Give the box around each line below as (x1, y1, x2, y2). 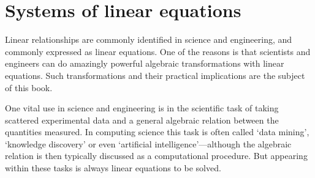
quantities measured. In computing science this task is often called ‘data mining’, (5, 125, 309, 138)
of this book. (5, 81, 53, 94)
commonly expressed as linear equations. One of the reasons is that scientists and (5, 45, 311, 57)
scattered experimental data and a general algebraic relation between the (5, 113, 279, 126)
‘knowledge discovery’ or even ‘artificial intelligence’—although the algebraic (5, 137, 292, 150)
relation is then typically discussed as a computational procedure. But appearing (5, 149, 308, 162)
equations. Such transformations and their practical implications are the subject (5, 69, 305, 81)
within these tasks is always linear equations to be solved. (5, 161, 221, 174)
